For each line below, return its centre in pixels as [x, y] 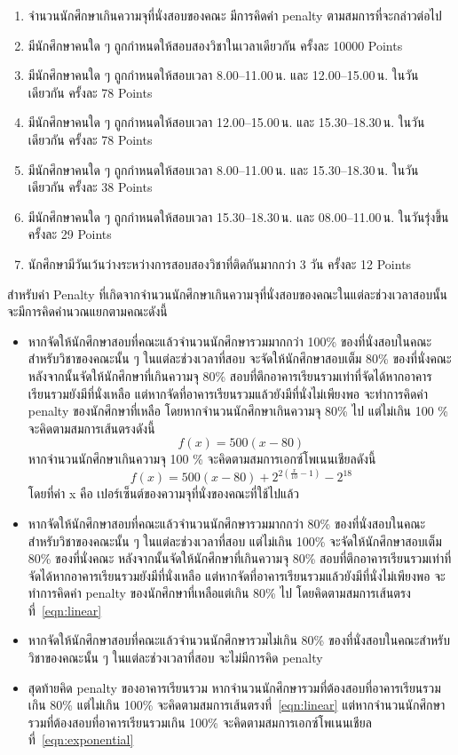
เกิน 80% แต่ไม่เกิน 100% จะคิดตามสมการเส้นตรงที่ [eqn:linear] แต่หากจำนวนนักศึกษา [237, 705]
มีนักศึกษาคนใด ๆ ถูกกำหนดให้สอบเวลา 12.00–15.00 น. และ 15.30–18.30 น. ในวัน [226, 122]
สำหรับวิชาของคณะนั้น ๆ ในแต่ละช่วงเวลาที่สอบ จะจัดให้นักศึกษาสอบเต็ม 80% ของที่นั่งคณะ [240, 358]
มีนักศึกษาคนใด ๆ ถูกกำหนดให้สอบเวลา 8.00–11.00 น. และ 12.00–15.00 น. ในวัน [223, 75]
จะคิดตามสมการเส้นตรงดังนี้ [91, 428]
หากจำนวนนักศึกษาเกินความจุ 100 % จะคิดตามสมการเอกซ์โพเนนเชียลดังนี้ [202, 459]
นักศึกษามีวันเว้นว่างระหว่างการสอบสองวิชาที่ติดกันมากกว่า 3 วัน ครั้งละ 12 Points [220, 263]
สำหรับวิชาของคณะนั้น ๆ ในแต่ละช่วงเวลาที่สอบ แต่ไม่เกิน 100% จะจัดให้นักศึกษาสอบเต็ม [235, 540]
